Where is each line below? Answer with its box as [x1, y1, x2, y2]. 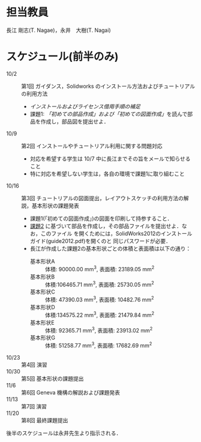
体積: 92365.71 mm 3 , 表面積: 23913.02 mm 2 [44, 325, 153, 334]
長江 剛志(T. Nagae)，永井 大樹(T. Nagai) [6, 26, 111, 34]
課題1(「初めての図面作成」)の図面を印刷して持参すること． [29, 215, 173, 222]
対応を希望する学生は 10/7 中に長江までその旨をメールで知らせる [29, 155, 191, 162]
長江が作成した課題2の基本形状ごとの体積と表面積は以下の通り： [29, 245, 191, 252]
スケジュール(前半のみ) [6, 50, 119, 64]
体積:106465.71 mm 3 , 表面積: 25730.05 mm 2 [44, 280, 154, 288]
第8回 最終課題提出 [21, 416, 68, 424]
